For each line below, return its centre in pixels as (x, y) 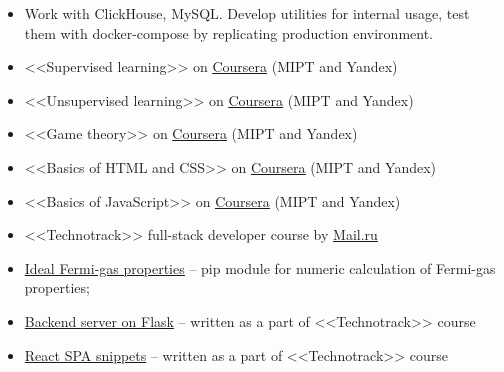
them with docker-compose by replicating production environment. (228, 32)
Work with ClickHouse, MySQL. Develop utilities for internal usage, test (247, 13)
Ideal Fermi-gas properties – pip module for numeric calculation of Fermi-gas (260, 267)
